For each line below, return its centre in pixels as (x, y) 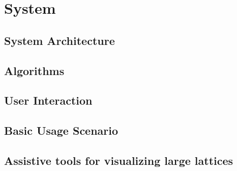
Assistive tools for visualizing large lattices (119, 160)
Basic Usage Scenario (61, 130)
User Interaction (48, 100)
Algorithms (34, 70)
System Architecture (60, 40)
